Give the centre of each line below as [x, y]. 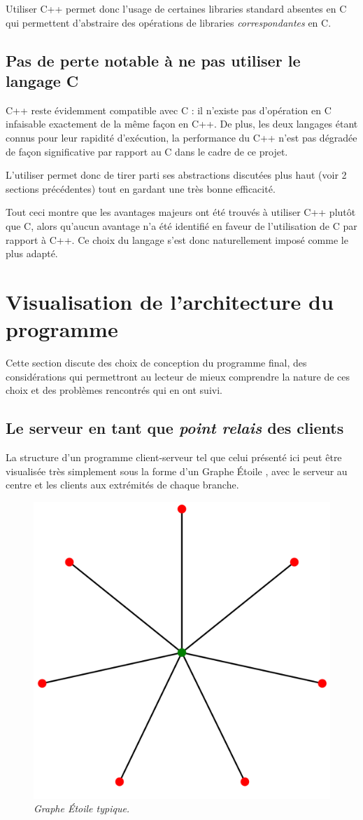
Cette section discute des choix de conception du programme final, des [156, 363]
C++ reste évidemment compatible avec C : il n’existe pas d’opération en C [169, 110]
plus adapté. [32, 253]
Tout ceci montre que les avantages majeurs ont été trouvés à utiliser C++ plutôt [181, 212]
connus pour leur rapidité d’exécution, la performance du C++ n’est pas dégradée [181, 137]
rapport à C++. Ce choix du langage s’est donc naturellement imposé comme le [177, 239]
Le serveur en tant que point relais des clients [175, 428]
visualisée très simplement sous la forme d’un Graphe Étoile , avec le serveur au [177, 471]
